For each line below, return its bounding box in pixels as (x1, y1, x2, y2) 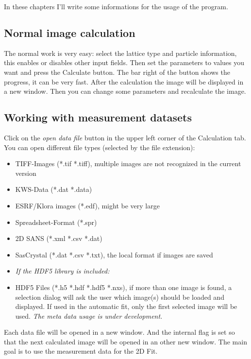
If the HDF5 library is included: (15, 266, 110, 276)
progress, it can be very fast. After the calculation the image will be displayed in (4, 76, 244, 86)
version (15, 168, 36, 178)
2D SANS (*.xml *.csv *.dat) (15, 233, 102, 243)
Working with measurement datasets (4, 110, 192, 125)
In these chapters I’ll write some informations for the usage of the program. (4, 1, 228, 11)
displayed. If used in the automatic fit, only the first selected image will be (15, 301, 237, 311)
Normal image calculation (4, 25, 135, 40)
